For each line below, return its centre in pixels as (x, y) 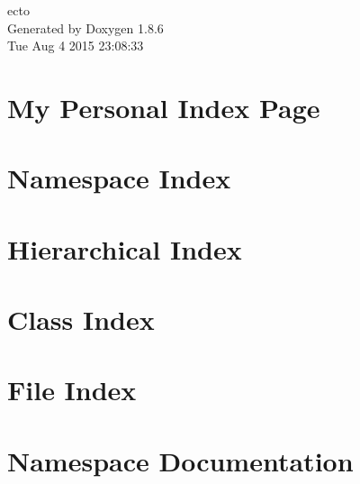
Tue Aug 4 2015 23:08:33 (76, 46)
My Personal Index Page (164, 107)
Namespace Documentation (180, 460)
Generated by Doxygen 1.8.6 (85, 27)
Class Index (81, 320)
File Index (72, 390)
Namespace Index (119, 178)
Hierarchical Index (125, 248)
